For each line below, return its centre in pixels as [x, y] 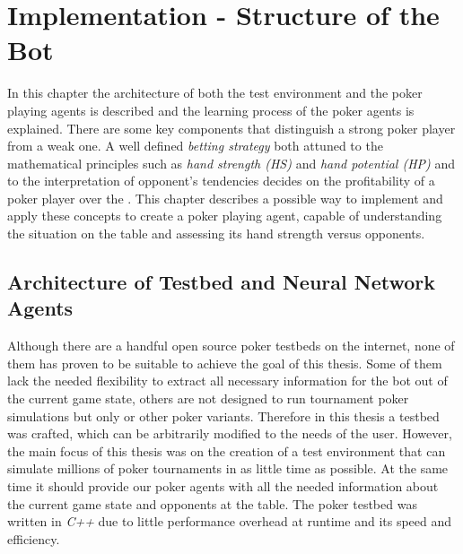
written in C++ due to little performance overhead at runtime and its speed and [230, 521]
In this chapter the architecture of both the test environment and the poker [215, 93]
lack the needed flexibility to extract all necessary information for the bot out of [227, 381]
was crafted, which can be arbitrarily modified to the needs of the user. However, [230, 433]
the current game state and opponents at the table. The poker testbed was [212, 503]
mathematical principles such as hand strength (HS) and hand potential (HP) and [231, 163]
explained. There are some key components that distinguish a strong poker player [231, 128]
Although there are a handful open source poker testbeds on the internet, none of [231, 346]
